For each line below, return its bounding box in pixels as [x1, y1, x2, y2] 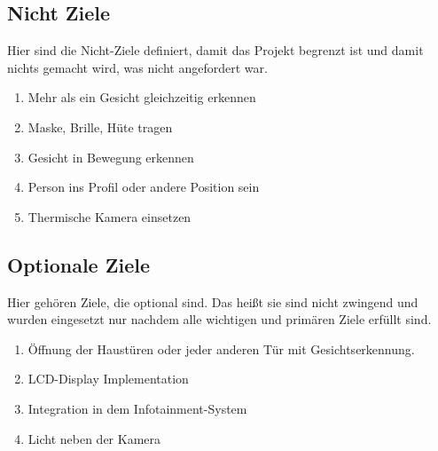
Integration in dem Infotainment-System [27, 399, 247, 417]
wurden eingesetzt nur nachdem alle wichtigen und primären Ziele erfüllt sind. [7, 310, 432, 328]
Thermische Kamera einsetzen [27, 207, 192, 225]
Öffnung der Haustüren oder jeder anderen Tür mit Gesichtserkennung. [27, 339, 415, 358]
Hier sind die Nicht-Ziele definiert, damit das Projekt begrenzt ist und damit [7, 41, 424, 59]
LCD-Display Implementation [27, 369, 189, 388]
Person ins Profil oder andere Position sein [27, 178, 260, 196]
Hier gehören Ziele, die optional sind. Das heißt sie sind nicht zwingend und [7, 292, 418, 311]
